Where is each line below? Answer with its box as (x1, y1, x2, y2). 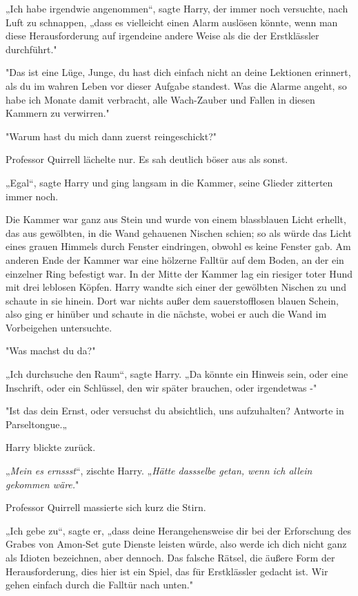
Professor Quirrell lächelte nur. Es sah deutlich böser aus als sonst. (6, 152, 288, 166)
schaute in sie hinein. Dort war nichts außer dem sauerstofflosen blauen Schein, (6, 293, 339, 307)
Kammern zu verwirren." (6, 106, 110, 120)
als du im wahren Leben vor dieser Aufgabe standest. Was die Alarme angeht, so (6, 78, 347, 93)
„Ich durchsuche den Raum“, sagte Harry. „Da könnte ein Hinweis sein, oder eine (6, 367, 348, 381)
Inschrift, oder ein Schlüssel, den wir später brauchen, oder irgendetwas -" (6, 380, 317, 394)
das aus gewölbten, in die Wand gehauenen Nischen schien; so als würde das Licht (6, 225, 352, 240)
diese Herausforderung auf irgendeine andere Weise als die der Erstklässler (6, 28, 319, 43)
